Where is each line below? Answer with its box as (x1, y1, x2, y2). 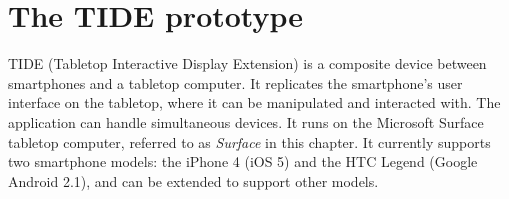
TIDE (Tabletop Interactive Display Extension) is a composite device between (8, 53, 487, 74)
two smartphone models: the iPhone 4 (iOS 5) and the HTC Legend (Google (8, 151, 478, 172)
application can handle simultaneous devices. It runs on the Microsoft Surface (8, 111, 484, 132)
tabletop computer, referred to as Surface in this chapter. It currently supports (8, 131, 491, 152)
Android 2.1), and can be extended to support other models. (8, 170, 379, 191)
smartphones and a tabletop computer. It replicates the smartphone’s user (8, 72, 463, 93)
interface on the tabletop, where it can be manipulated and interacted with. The (8, 92, 501, 113)
